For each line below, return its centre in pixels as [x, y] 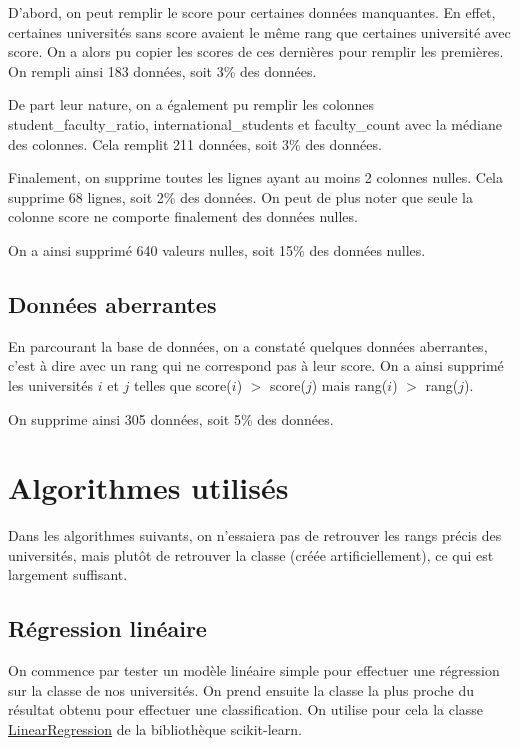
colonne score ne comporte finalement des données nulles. [183, 216]
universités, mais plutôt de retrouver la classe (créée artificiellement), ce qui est [251, 554]
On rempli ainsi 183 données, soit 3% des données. [162, 70]
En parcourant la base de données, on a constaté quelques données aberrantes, [248, 345]
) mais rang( [349, 384]
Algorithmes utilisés [148, 487]
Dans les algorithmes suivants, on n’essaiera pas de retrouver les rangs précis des [255, 535]
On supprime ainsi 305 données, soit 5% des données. [171, 418]
